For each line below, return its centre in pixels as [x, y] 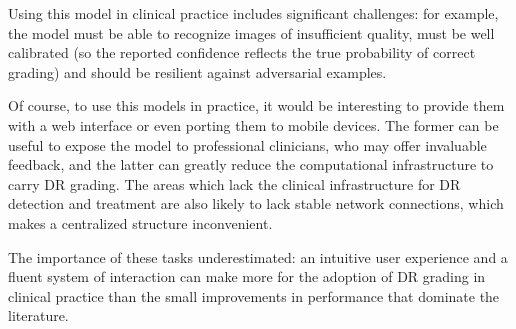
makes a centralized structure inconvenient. [140, 222]
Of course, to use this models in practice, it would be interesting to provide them [256, 105]
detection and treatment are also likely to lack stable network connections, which [256, 203]
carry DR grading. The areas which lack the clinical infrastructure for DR [234, 183]
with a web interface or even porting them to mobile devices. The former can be [253, 124]
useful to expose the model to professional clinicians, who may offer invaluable [247, 144]
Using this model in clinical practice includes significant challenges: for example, [253, 13]
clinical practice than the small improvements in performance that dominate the [254, 295]
